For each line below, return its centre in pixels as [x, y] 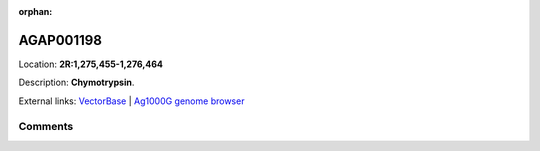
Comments [46, 127]
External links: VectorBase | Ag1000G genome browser [131, 101]
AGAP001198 [60, 40]
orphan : [35, 11]
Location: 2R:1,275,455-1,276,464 [91, 64]
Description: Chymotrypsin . [76, 82]
